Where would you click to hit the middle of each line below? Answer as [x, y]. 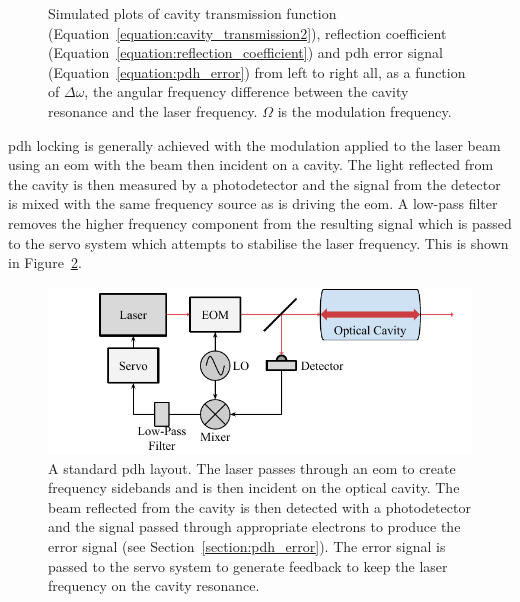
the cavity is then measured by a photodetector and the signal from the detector [254, 183]
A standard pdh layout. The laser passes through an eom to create [252, 467]
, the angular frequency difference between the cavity [246, 91]
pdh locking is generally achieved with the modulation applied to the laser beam [254, 144]
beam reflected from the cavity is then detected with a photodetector [259, 506]
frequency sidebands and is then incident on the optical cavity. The [254, 487]
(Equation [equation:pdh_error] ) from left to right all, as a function [257, 71]
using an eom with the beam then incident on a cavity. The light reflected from [251, 164]
